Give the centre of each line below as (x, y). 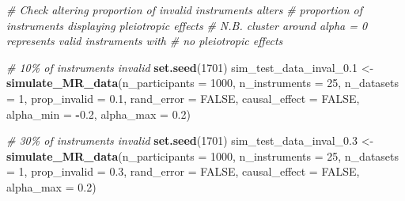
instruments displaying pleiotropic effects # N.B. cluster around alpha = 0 (187, 25)
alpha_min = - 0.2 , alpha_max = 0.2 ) (98, 114)
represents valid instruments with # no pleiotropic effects (145, 41)
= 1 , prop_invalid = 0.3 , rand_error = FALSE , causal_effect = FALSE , (183, 171)
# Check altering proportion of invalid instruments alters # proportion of (185, 9)
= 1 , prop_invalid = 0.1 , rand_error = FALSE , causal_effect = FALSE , (183, 98)
